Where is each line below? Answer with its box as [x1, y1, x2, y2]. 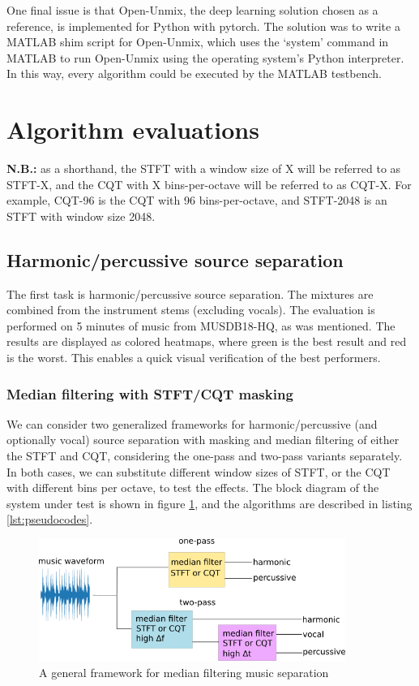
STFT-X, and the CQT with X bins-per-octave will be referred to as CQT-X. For [6, 175, 412, 192]
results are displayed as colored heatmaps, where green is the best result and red [6, 333, 407, 350]
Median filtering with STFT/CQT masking [6, 383, 293, 403]
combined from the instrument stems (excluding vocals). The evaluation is [6, 301, 375, 318]
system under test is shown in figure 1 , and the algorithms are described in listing [6, 494, 413, 511]
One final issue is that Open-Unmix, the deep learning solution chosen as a [6, 2, 378, 18]
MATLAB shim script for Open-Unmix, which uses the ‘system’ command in [6, 33, 389, 50]
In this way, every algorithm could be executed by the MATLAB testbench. [6, 65, 382, 82]
